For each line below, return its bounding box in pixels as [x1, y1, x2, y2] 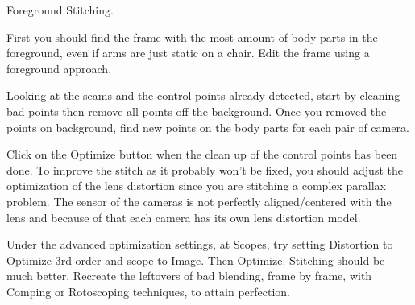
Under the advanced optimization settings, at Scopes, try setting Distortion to [6, 236, 393, 253]
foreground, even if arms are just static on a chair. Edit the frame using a [6, 44, 370, 61]
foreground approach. [6, 60, 112, 76]
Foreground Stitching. [6, 2, 114, 18]
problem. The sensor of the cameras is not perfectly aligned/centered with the [6, 192, 392, 209]
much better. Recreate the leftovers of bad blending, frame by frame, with [6, 267, 372, 284]
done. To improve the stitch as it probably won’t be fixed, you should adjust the [6, 161, 403, 178]
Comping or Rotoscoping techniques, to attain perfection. [6, 282, 291, 299]
